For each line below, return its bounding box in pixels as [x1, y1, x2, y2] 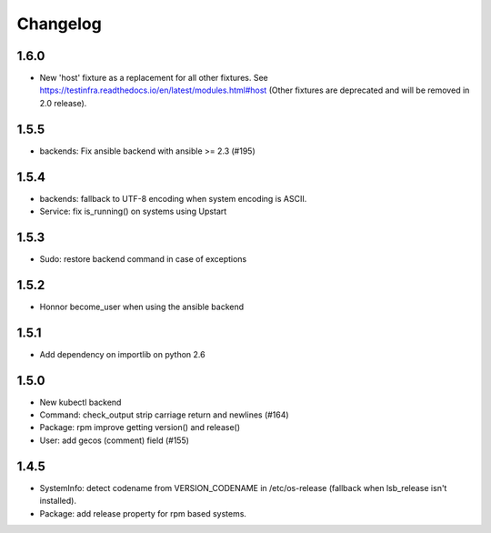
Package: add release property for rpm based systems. [39, 508, 247, 518]
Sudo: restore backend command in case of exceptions [39, 253, 247, 264]
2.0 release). [39, 97, 87, 108]
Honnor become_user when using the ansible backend [39, 301, 245, 312]
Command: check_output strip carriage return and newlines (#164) [39, 409, 290, 420]
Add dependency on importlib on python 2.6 [39, 348, 205, 359]
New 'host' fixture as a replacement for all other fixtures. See [39, 73, 268, 84]
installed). [39, 496, 77, 507]
